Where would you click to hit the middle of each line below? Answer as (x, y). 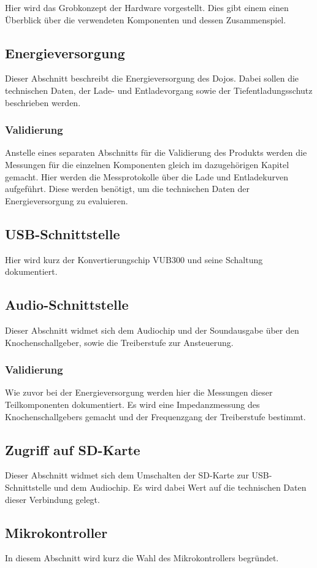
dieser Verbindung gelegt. (52, 499)
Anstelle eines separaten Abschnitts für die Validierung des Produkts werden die (156, 152)
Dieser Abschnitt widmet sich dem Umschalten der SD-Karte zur (127, 475)
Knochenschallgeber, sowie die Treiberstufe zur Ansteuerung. (119, 342)
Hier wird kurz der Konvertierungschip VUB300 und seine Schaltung (134, 259)
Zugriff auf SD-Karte (73, 449)
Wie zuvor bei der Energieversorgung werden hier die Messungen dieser (139, 392)
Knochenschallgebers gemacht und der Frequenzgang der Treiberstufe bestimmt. (155, 416)
